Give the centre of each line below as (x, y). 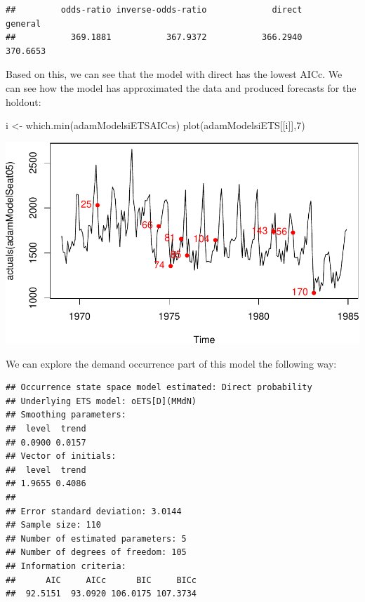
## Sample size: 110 (54, 525)
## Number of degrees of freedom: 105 (96, 553)
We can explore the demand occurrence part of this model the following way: (171, 363)
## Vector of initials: (61, 456)
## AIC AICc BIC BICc (101, 580)
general (24, 24)
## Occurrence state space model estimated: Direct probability (159, 388)
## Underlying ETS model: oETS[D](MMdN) (101, 401)
